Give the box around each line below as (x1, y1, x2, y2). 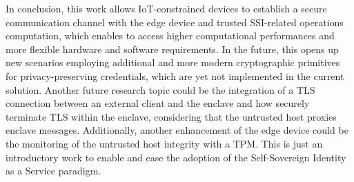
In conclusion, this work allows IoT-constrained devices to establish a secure (6, 1, 327, 15)
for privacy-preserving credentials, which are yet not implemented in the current (6, 68, 344, 83)
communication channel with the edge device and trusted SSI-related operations (6, 14, 344, 29)
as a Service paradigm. (6, 163, 101, 178)
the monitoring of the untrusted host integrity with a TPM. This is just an (6, 136, 323, 150)
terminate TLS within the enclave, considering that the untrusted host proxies (6, 109, 337, 123)
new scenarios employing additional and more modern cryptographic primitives (6, 55, 340, 70)
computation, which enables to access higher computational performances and (6, 28, 335, 43)
